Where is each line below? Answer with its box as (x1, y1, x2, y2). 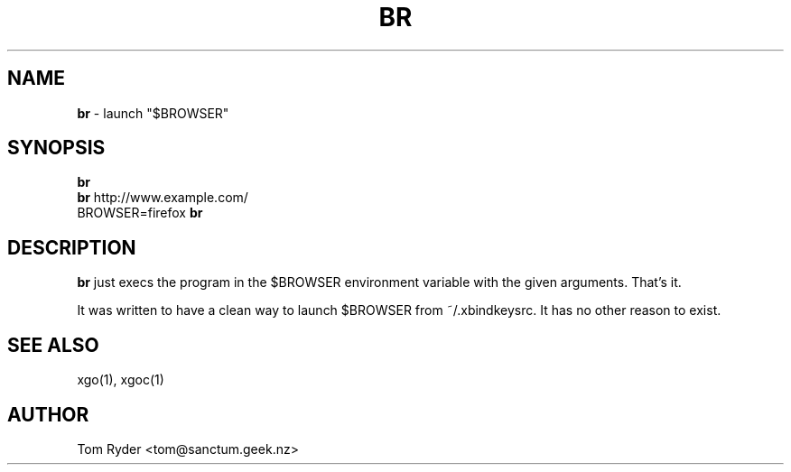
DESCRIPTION (7, 236, 136, 259)
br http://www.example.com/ (77, 190, 248, 206)
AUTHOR (7, 403, 89, 426)
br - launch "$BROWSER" (77, 105, 229, 121)
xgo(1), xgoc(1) (77, 372, 164, 388)
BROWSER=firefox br (77, 205, 203, 221)
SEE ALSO (7, 333, 99, 356)
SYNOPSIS (7, 136, 106, 160)
